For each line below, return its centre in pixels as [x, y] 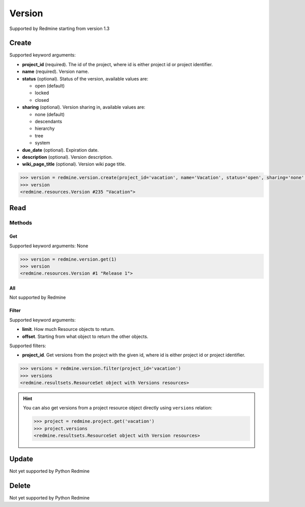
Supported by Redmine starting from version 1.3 [59, 29]
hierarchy [45, 129]
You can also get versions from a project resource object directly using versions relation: [118, 408]
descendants [49, 121]
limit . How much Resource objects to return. [69, 329]
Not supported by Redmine [38, 297]
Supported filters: [28, 346]
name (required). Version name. [55, 72]
